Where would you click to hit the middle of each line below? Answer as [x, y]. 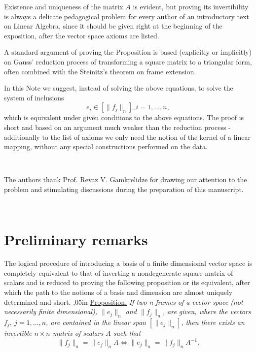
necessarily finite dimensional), [51, 311]
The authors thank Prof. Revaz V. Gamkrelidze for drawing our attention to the [126, 179]
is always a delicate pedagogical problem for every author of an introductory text [127, 16]
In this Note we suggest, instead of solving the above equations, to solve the [119, 88]
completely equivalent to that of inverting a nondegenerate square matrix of [119, 272]
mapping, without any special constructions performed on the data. [106, 146]
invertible [18, 333]
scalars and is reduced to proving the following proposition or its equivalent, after [127, 282]
